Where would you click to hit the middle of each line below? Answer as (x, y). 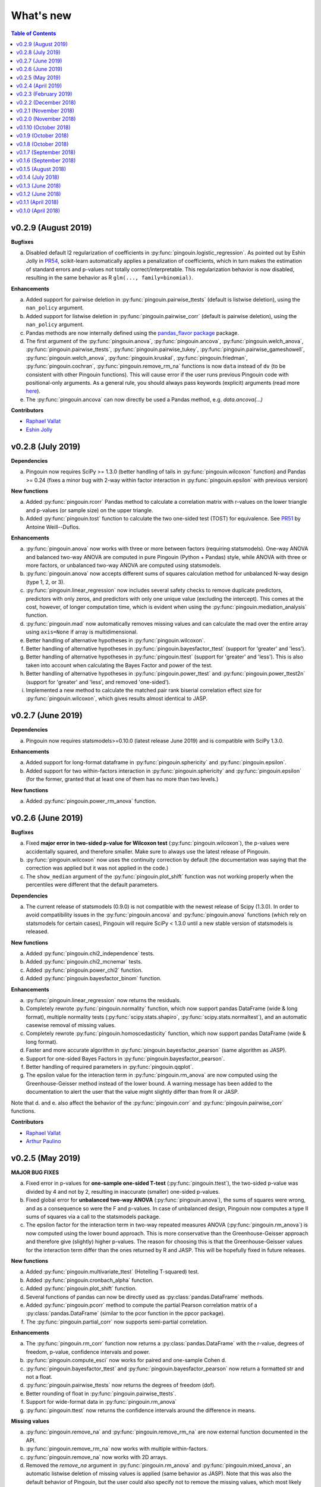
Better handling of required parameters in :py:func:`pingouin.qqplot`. (110, 1067)
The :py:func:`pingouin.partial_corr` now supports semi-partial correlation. (117, 1322)
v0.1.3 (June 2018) (39, 186)
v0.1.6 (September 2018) (46, 161)
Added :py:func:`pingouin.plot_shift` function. (81, 1288)
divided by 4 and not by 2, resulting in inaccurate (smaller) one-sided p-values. (123, 1191)
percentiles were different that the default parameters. (92, 885)
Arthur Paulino (44, 1141)
